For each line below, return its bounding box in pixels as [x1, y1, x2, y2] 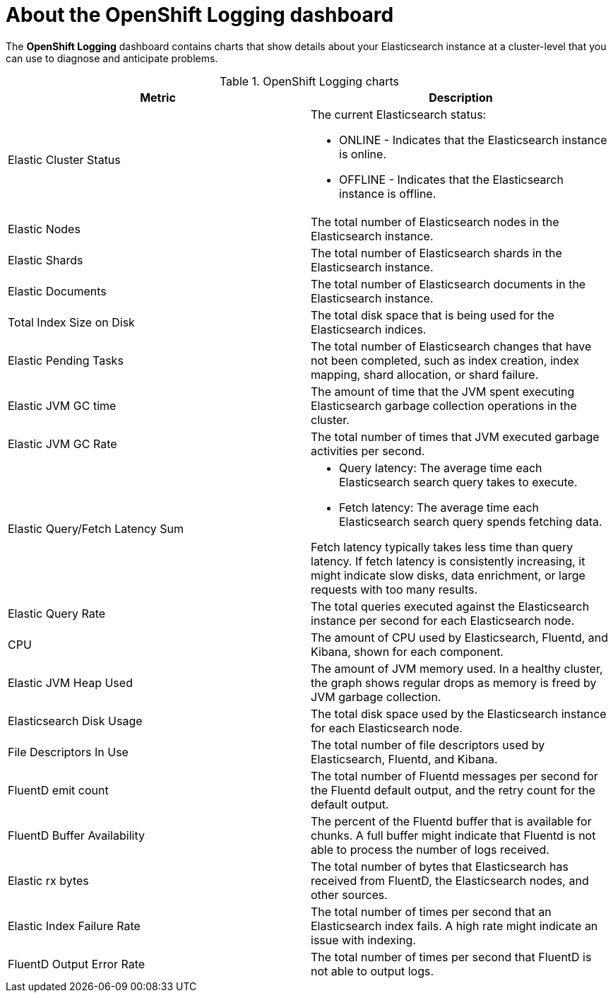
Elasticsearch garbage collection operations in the [311, 398, 577, 413]
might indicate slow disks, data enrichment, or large [311, 568, 585, 582]
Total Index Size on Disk [8, 315, 135, 329]
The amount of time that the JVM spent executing [311, 384, 575, 399]
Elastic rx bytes [8, 873, 89, 888]
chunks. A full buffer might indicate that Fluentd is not [311, 828, 596, 843]
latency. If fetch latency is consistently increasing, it [311, 553, 585, 568]
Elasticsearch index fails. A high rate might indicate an [311, 918, 598, 933]
